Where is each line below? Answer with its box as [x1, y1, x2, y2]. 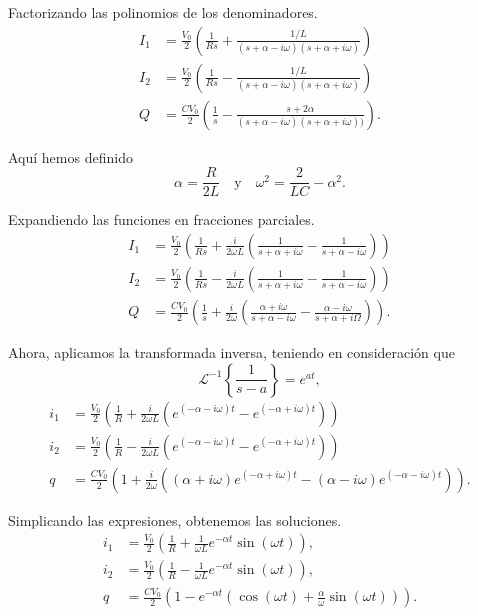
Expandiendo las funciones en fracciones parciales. [8, 209, 315, 230]
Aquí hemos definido [8, 146, 133, 167]
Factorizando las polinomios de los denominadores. [8, 2, 318, 22]
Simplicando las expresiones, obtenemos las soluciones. [8, 509, 342, 530]
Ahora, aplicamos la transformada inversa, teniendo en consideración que [8, 342, 455, 363]
